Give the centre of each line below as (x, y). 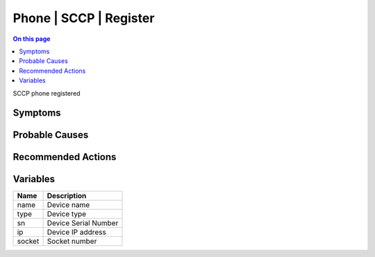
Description (67, 196)
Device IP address (77, 232)
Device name (68, 205)
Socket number (72, 241)
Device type (67, 214)
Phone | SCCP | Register (84, 18)
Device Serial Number (83, 223)
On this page (32, 39)
